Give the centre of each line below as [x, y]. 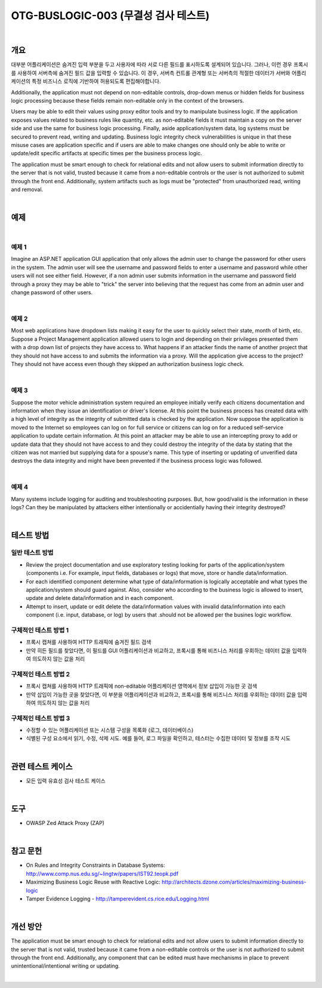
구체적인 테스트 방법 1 [40, 630]
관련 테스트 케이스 [42, 766]
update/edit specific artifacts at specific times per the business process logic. [106, 153]
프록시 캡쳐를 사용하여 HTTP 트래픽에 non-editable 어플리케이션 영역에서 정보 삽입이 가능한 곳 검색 [142, 686]
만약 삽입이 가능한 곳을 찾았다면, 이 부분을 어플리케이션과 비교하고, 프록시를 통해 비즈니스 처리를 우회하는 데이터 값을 [161, 694]
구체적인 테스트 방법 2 [41, 674]
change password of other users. [52, 292]
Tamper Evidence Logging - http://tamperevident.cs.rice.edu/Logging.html [117, 898]
